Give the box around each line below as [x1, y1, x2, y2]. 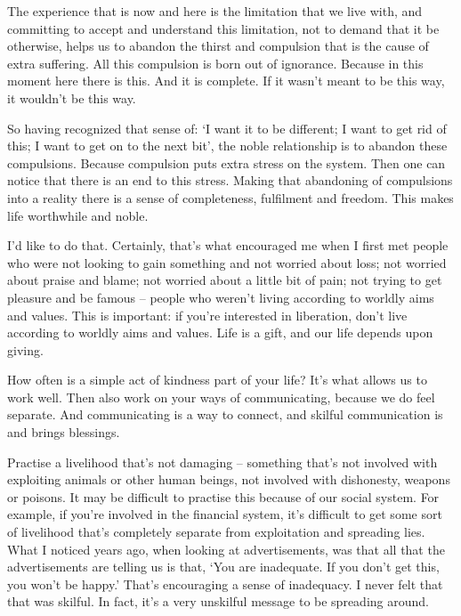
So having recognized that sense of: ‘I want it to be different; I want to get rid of [7, 118, 447, 137]
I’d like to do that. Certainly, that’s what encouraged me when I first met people [7, 236, 449, 255]
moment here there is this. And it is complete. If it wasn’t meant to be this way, [7, 71, 445, 90]
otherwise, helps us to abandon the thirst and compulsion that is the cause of [7, 36, 429, 55]
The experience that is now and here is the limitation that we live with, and [7, 2, 423, 20]
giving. [7, 340, 44, 359]
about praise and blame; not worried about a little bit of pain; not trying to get [7, 271, 442, 289]
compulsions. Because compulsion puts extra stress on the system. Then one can [7, 153, 446, 172]
